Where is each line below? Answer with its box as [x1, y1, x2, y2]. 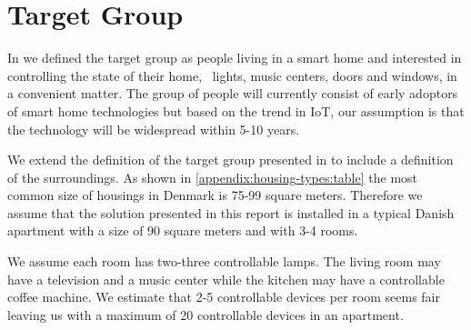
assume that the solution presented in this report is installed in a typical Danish [7, 203, 455, 222]
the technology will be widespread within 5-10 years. [7, 119, 300, 138]
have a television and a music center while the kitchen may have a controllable [7, 269, 445, 288]
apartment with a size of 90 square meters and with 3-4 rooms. [7, 221, 358, 240]
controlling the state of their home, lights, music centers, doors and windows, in [7, 65, 457, 85]
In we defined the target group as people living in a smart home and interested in [7, 48, 462, 67]
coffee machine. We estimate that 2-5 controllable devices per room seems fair [7, 287, 440, 306]
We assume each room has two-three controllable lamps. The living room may [7, 252, 441, 271]
